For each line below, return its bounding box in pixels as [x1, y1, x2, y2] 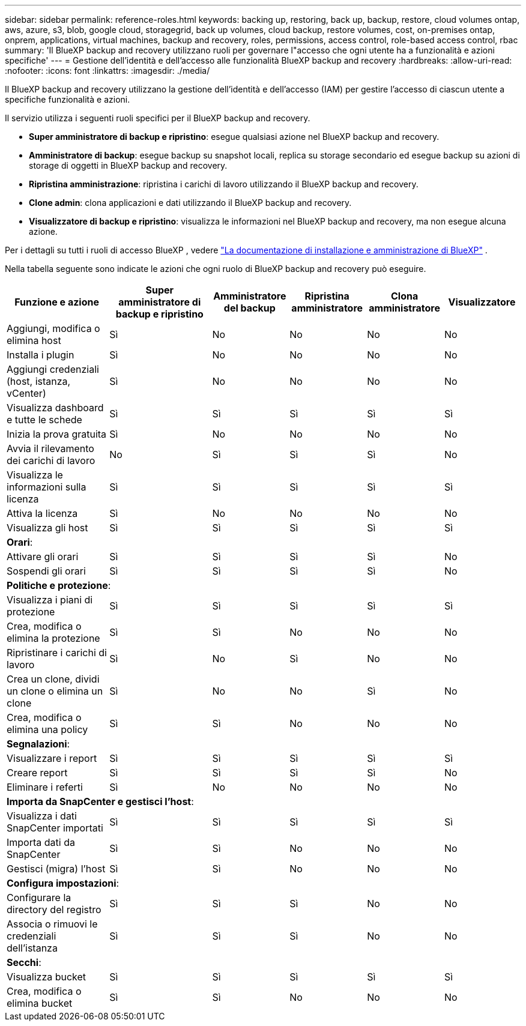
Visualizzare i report [7, 752, 97, 764]
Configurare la [7, 892, 71, 904]
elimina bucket [7, 997, 73, 1009]
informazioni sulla [7, 481, 86, 493]
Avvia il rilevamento [7, 442, 94, 454]
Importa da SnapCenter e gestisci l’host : [7, 795, 194, 807]
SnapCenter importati [7, 822, 103, 834]
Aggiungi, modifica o [7, 322, 100, 334]
